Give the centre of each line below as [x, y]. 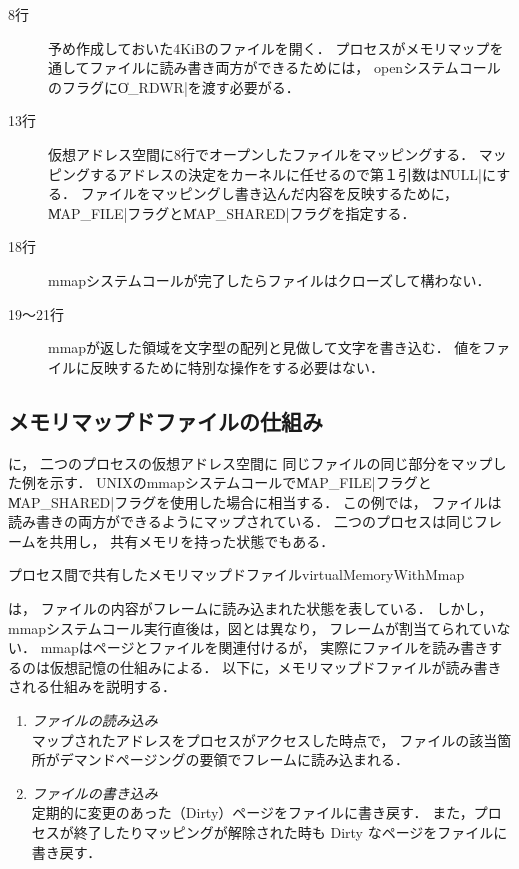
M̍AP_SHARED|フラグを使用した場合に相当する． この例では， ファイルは [255, 501]
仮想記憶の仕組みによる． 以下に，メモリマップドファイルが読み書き [275, 666]
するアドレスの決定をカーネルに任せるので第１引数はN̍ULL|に [293, 173]
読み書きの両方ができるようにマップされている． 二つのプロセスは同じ [241, 521]
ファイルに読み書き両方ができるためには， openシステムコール [295, 67]
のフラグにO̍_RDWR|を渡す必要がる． [174, 86]
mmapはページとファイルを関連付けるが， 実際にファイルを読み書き [264, 647]
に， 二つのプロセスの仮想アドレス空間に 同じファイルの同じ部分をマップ [250, 462]
